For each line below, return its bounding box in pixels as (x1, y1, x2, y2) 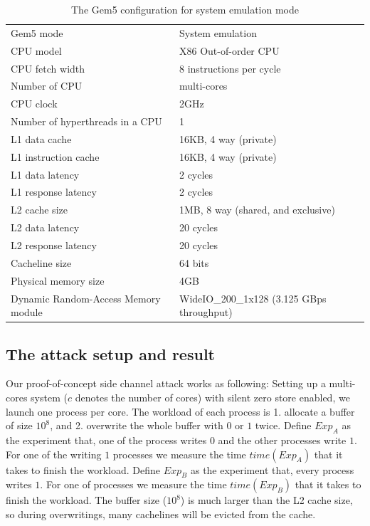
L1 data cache (11, 131, 72, 146)
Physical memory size (11, 273, 105, 288)
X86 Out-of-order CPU (179, 43, 280, 58)
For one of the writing (6, 446, 102, 461)
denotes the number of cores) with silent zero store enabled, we (75, 389, 350, 404)
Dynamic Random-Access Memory (11, 290, 161, 305)
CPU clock (11, 96, 58, 111)
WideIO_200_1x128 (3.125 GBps (179, 290, 327, 305)
